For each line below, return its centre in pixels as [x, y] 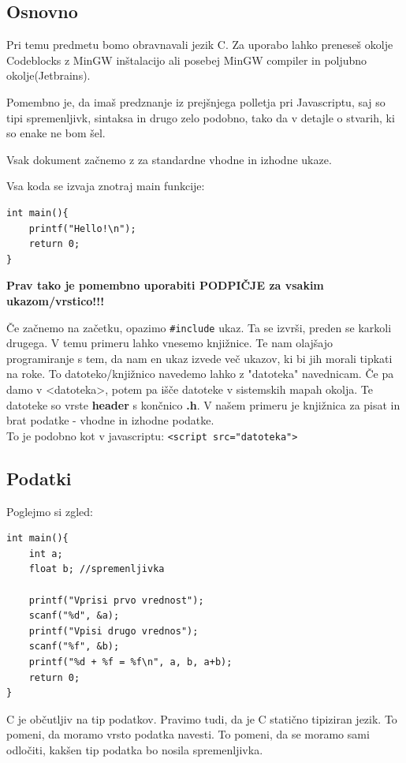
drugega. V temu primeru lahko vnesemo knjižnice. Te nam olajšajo [170, 343]
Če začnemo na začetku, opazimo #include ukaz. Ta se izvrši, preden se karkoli [199, 327]
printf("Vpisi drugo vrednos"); [114, 631]
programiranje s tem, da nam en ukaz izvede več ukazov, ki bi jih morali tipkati [199, 358]
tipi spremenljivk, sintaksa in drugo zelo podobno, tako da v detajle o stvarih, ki [201, 117]
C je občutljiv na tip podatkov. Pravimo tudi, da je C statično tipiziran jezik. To [202, 718]
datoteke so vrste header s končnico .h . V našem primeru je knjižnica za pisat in [203, 404]
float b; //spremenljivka [97, 569]
